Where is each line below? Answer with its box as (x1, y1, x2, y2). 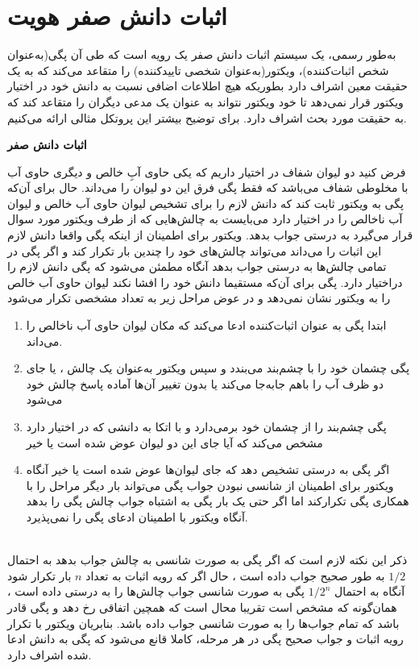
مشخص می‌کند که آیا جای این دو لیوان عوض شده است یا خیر (26, 434, 323, 451)
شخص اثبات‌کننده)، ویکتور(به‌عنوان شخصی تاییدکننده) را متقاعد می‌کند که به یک (7, 61, 389, 78)
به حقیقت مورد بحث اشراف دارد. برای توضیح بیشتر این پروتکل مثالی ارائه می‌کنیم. (7, 109, 407, 126)
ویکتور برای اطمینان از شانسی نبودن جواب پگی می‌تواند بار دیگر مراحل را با (26, 476, 394, 493)
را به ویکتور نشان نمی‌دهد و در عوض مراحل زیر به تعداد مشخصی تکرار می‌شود (7, 289, 391, 306)
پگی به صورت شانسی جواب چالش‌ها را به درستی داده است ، (7, 583, 305, 600)
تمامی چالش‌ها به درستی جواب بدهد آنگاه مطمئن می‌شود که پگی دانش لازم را (7, 258, 387, 275)
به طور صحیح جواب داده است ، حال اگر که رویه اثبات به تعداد (85, 567, 385, 584)
